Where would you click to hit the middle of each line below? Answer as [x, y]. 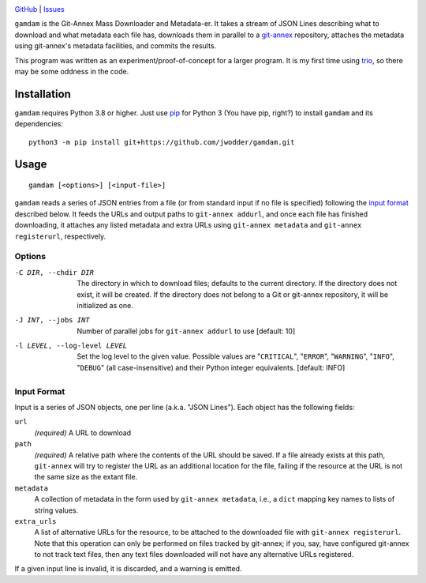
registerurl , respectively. [60, 236]
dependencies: [39, 124]
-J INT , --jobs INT [52, 320]
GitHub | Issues [39, 9]
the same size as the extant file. [86, 477]
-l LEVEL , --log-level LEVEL [71, 346]
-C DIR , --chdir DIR [54, 272]
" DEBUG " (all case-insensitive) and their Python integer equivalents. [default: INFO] [211, 367]
